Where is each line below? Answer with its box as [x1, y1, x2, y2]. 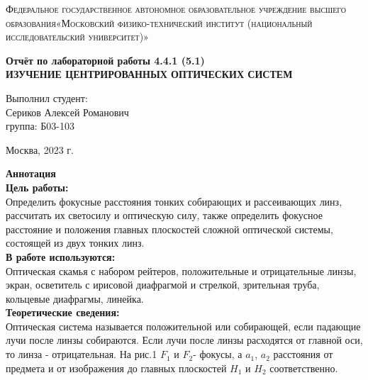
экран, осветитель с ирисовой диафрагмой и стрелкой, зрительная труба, [6, 277, 320, 292]
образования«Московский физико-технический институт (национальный [6, 15, 313, 30]
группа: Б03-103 [6, 118, 75, 133]
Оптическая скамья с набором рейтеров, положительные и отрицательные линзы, [6, 263, 357, 278]
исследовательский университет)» [6, 29, 149, 44]
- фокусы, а [193, 347, 242, 362]
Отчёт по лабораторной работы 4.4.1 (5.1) [6, 52, 205, 67]
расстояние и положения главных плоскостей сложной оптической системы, [6, 221, 333, 236]
